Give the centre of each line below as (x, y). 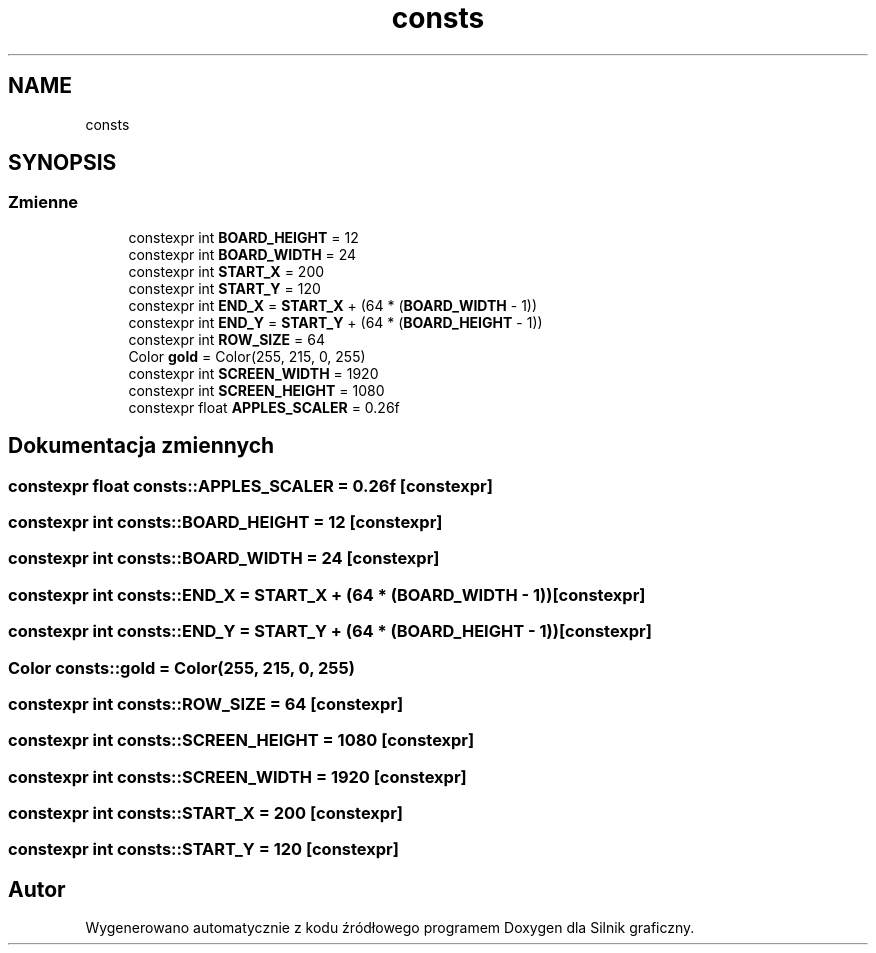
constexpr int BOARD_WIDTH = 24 (242, 254)
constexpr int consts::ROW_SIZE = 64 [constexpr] (206, 703)
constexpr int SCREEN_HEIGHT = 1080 (256, 390)
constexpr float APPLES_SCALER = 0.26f (264, 407)
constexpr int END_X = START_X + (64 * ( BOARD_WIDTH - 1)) (333, 305)
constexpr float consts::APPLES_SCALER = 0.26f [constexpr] (250, 485)
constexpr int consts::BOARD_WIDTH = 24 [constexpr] (224, 558)
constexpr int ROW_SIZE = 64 (226, 339)
